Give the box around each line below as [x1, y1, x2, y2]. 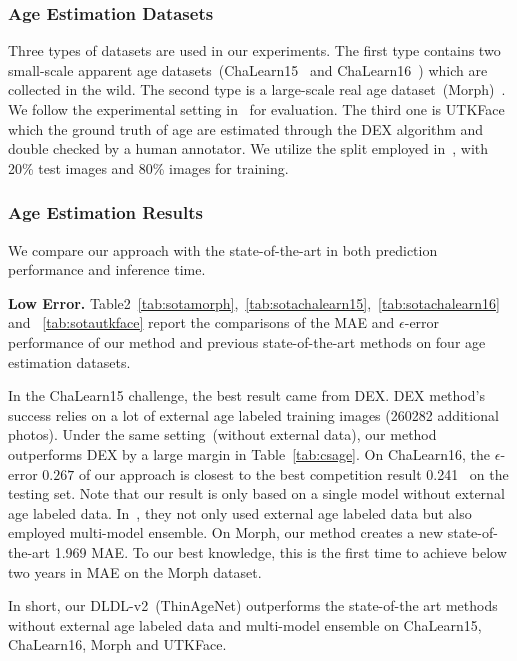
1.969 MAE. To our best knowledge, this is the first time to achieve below [54, 541, 507, 562]
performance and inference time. [8, 259, 206, 280]
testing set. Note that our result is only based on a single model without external [8, 483, 505, 504]
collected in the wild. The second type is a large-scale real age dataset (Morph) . [8, 79, 506, 100]
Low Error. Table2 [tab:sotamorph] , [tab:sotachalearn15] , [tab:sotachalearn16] [8, 292, 500, 313]
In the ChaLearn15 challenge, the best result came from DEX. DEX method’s [8, 385, 485, 406]
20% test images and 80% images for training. [8, 157, 289, 178]
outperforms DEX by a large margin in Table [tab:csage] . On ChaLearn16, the [8, 443, 491, 464]
